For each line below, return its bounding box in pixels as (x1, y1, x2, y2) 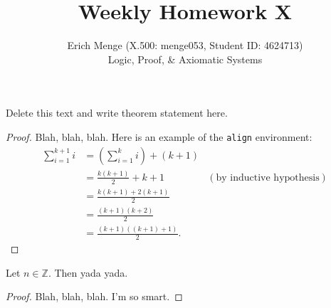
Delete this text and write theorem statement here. (6, 105, 228, 120)
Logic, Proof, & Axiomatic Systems (107, 51, 263, 66)
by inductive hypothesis (216, 172, 320, 183)
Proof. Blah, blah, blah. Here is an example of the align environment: (6, 129, 312, 144)
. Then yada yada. (48, 265, 128, 280)
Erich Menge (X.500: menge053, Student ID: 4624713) (67, 38, 303, 53)
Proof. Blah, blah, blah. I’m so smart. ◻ (6, 289, 183, 304)
